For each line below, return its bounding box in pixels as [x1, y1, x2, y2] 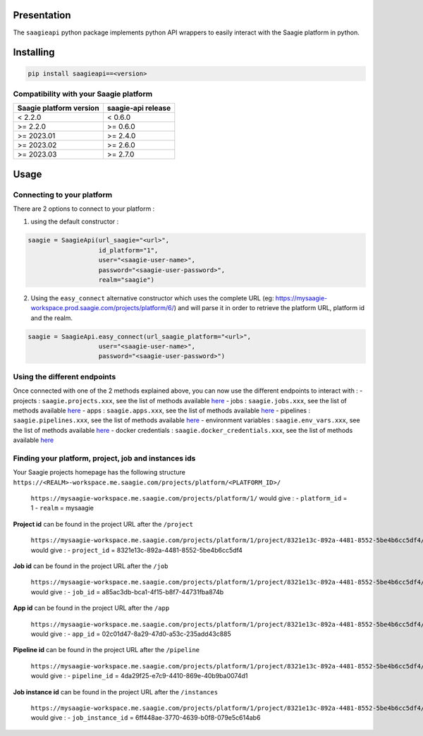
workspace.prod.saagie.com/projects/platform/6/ [30, 304, 174, 312]
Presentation [13, 9, 71, 21]
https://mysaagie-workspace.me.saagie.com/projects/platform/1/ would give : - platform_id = [30, 494, 348, 503]
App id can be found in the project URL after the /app [13, 603, 170, 613]
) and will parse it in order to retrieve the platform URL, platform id [173, 304, 365, 312]
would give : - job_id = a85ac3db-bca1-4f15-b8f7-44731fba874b [30, 587, 224, 596]
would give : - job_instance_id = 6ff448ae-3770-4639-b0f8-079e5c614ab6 [30, 713, 261, 722]
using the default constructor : [30, 217, 119, 226]
